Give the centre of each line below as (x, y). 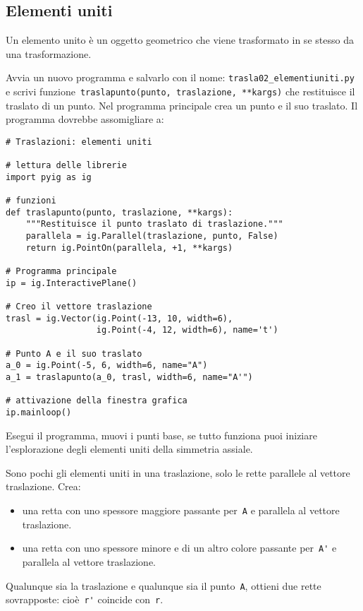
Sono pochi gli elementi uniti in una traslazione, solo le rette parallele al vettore (178, 472)
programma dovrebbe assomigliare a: (85, 119)
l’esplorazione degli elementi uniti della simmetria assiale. (129, 449)
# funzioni (31, 201)
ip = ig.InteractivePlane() (72, 283)
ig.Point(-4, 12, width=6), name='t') (187, 330)
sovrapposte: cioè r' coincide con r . (85, 599)
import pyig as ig (49, 177)
